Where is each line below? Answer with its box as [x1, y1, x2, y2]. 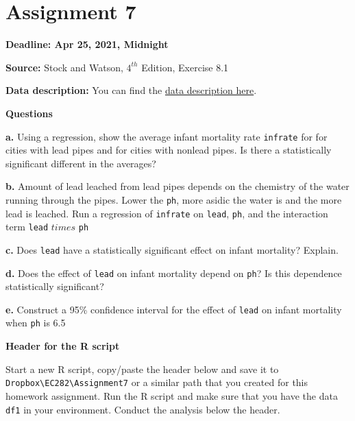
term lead [5, 219, 49, 234]
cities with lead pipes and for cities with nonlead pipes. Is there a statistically [5, 143, 332, 157]
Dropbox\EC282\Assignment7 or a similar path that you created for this [5, 375, 308, 389]
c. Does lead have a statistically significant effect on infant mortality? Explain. [5, 242, 339, 256]
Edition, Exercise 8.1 [141, 60, 229, 74]
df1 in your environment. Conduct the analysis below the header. [5, 402, 280, 416]
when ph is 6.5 [5, 315, 66, 330]
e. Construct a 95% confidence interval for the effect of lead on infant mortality [5, 302, 342, 316]
